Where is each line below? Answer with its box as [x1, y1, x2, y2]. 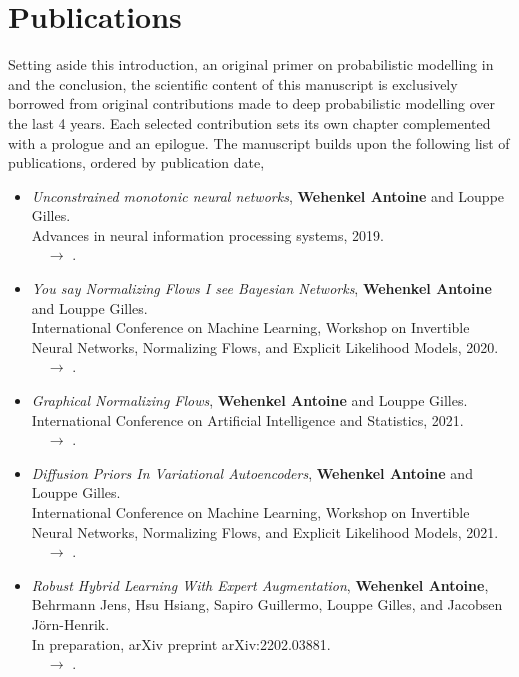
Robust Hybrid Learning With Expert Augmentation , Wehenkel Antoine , [31, 574, 489, 595]
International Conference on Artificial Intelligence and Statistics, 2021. [31, 409, 464, 430]
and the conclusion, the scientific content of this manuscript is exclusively [8, 73, 458, 94]
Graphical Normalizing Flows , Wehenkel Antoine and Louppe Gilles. [31, 390, 468, 411]
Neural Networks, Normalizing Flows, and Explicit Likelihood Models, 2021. [31, 521, 499, 542]
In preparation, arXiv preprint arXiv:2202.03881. [31, 633, 331, 654]
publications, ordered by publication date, [8, 152, 265, 173]
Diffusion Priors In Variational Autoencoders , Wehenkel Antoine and [31, 462, 473, 483]
